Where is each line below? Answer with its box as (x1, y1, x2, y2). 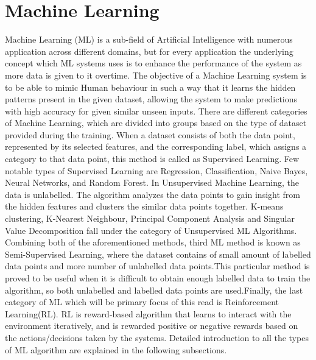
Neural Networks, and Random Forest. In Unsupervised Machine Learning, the (5, 176, 299, 189)
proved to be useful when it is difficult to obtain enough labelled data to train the (5, 272, 311, 284)
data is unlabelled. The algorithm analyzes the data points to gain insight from (5, 188, 300, 200)
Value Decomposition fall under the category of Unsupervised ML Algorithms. (5, 224, 297, 236)
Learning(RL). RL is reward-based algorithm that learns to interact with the (5, 307, 292, 320)
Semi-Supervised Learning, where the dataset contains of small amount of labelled (5, 247, 311, 260)
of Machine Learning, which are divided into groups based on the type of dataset (5, 116, 307, 129)
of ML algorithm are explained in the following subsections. (5, 343, 227, 356)
